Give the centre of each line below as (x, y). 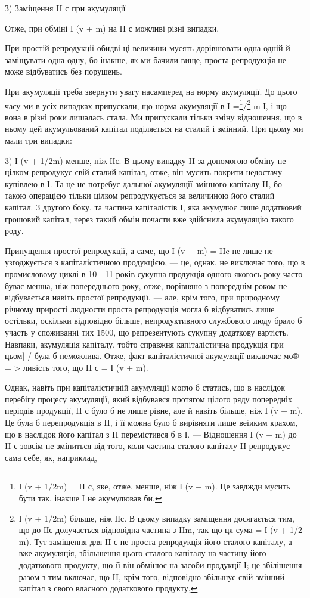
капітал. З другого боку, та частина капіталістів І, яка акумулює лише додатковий (153, 207)
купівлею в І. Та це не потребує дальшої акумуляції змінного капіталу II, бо (144, 183)
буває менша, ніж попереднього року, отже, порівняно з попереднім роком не (146, 285)
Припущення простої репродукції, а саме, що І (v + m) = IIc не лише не (139, 250)
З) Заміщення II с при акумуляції (65, 8)
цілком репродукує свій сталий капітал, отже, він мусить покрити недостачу (143, 172)
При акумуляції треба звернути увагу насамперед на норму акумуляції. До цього (151, 91)
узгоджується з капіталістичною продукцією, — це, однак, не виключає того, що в (155, 262)
